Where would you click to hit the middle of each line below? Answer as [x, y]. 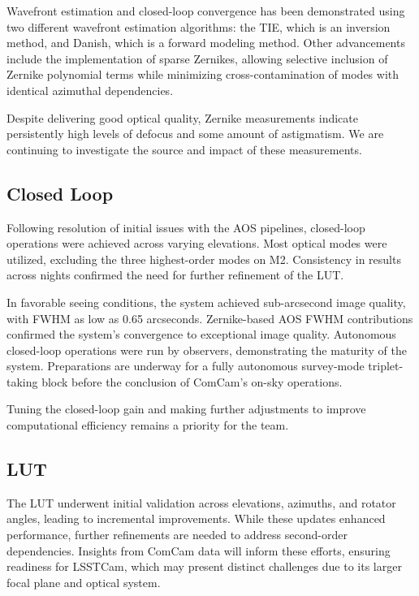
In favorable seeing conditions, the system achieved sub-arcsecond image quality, [206, 302]
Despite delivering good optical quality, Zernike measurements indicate [182, 117]
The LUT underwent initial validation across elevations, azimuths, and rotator [201, 502]
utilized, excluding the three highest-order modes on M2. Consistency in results [204, 259]
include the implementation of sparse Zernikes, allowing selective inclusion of [197, 58]
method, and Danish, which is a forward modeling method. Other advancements [206, 43]
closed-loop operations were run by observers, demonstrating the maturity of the [207, 350]
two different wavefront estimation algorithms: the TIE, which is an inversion [199, 26]
